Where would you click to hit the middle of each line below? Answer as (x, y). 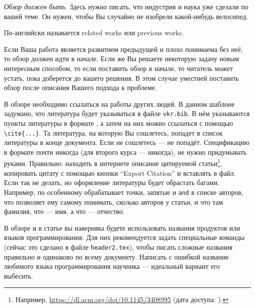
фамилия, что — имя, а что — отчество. (64, 211)
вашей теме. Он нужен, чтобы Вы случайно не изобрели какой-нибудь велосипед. (126, 16)
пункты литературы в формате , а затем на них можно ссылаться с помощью (119, 123)
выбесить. (19, 275)
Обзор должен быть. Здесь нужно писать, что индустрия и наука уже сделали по (126, 6)
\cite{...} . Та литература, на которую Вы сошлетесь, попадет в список (113, 132)
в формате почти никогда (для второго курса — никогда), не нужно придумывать (125, 152)
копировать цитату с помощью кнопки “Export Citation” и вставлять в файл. (120, 173)
